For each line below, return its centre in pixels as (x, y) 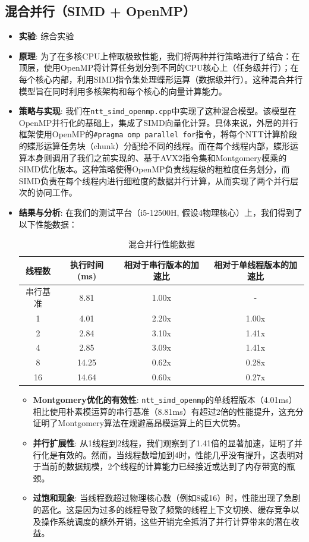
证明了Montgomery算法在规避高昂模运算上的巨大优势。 (139, 423)
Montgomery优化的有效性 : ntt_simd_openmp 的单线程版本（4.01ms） (165, 400)
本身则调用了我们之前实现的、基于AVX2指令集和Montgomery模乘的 (157, 157)
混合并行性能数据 (161, 244)
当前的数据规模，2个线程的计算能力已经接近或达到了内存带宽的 (164, 466)
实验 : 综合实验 (46, 36)
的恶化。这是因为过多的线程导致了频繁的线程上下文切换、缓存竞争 (162, 509)
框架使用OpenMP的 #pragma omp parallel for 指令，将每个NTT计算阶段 (158, 134)
